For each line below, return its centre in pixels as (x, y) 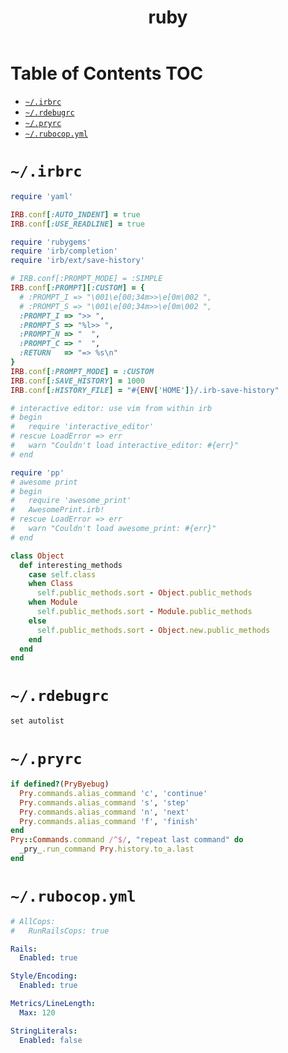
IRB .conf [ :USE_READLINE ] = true (77, 224)
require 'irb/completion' (64, 251)
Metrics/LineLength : (53, 1004)
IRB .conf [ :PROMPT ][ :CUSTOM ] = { (77, 288)
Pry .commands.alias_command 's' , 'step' (104, 802)
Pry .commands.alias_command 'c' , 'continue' (113, 793)
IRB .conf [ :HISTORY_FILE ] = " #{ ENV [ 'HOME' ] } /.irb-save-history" (145, 390)
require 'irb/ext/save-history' (77, 261)
